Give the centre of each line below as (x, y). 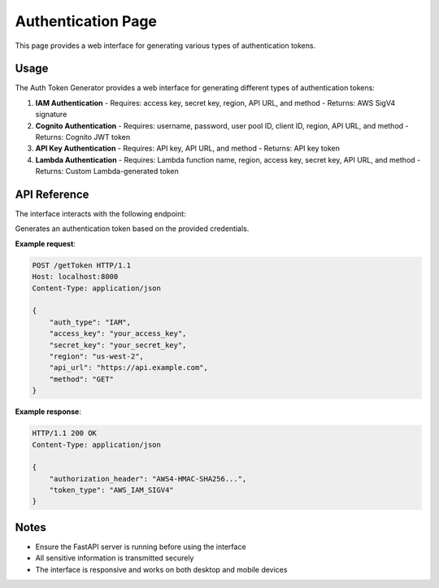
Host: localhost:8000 (75, 277)
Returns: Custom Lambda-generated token (107, 172)
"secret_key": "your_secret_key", (118, 345)
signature (51, 115)
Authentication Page (86, 21)
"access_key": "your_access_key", (118, 334)
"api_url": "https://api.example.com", (129, 368)
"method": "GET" (81, 379)
